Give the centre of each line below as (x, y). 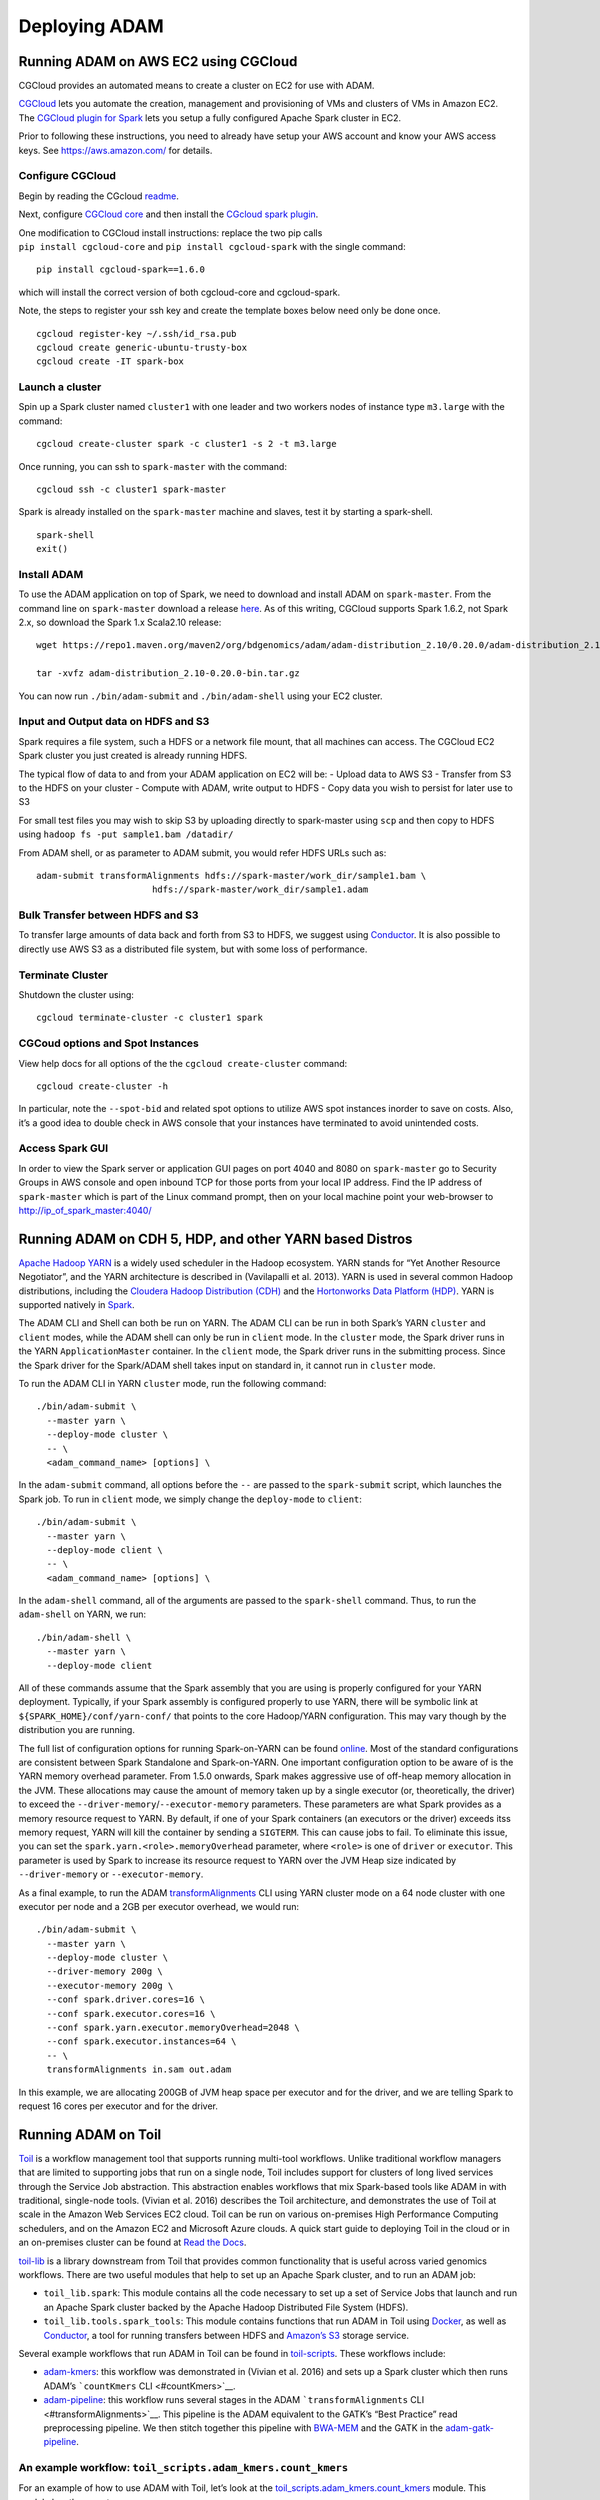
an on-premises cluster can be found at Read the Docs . (132, 2242)
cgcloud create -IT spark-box (110, 361)
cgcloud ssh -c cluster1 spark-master (131, 489)
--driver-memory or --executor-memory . (111, 1874)
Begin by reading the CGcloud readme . (99, 196)
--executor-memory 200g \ (110, 1985)
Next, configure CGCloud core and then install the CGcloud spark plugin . (168, 214)
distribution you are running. (76, 1730)
